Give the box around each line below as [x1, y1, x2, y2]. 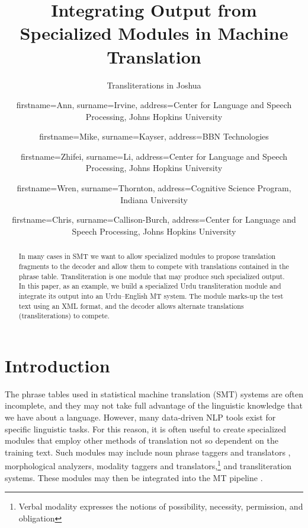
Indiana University [120, 193, 188, 205]
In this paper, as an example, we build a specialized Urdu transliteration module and [18, 281, 281, 291]
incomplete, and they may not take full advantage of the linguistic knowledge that [5, 399, 303, 412]
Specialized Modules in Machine [20, 21, 288, 45]
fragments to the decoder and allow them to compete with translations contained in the [18, 261, 289, 271]
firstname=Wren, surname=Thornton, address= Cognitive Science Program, [17, 182, 291, 194]
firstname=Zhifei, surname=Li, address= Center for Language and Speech [20, 150, 288, 162]
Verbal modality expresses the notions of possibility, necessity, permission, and [18, 500, 303, 513]
